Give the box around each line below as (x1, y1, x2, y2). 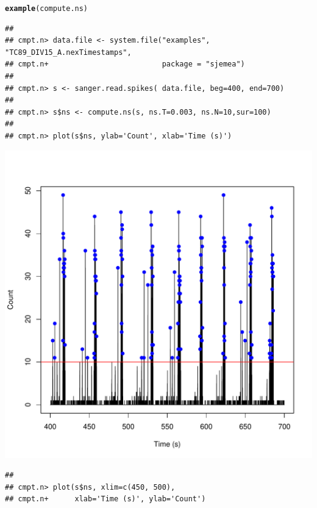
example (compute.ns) (5, 4, 88, 13)
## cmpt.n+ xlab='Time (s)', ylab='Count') (5, 495, 206, 504)
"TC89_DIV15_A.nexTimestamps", (5, 48, 132, 57)
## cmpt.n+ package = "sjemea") (5, 60, 245, 69)
